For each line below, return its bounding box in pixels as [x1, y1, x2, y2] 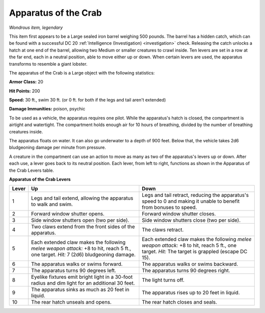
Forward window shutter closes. [141, 210, 216, 217]
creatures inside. [9, 129, 43, 134]
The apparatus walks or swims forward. [31, 261, 123, 267]
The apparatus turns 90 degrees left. [31, 267, 116, 274]
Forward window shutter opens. [31, 210, 105, 217]
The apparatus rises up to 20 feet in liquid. [141, 289, 240, 296]
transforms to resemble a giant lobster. [9, 61, 88, 67]
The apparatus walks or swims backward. [141, 261, 238, 267]
